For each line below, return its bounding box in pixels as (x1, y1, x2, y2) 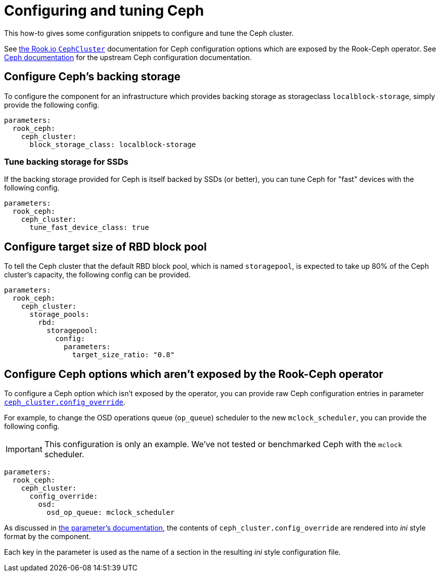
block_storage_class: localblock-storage (29, 140, 196, 149)
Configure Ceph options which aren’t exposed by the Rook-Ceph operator (4, 367, 383, 380)
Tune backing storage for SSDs (4, 156, 128, 167)
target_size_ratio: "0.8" (72, 351, 175, 359)
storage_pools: (29, 310, 90, 319)
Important (6, 444, 42, 455)
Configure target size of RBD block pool (4, 240, 207, 253)
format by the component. (4, 532, 91, 541)
